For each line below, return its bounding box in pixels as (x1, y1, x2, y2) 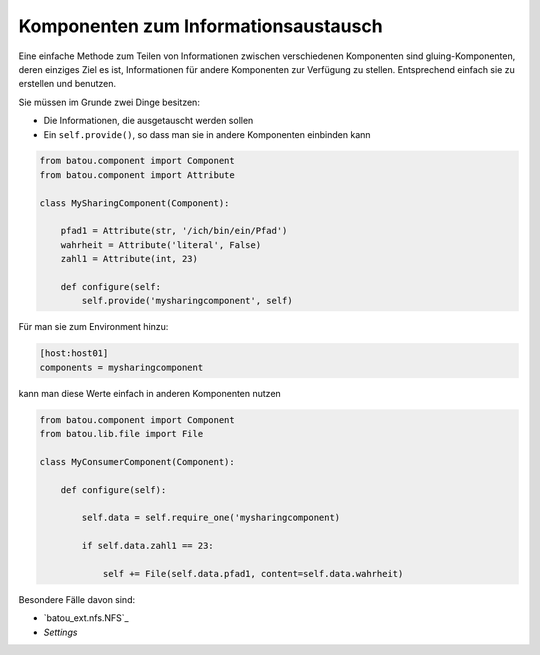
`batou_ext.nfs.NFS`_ (43, 612, 129, 624)
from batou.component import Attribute (39, 169, 235, 180)
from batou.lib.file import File (39, 428, 204, 440)
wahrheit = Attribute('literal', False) (60, 239, 262, 250)
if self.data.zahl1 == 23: (81, 540, 214, 552)
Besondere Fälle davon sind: (18, 594, 135, 605)
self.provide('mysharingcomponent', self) (81, 295, 294, 307)
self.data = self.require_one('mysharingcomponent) (81, 512, 341, 524)
